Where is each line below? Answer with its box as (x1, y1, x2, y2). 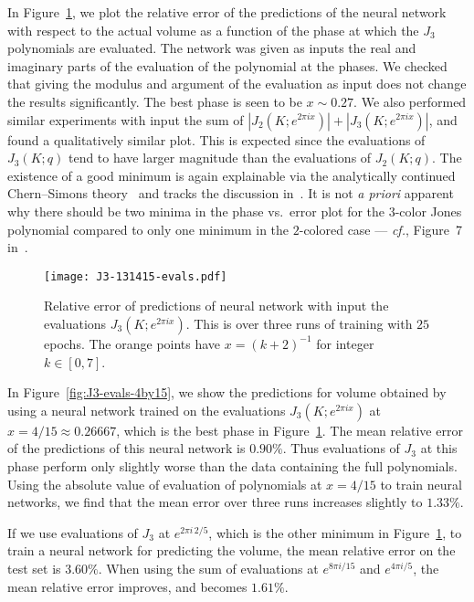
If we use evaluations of (7, 523, 138, 542)
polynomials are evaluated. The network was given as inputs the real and (7, 38, 416, 58)
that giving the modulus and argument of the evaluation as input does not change (7, 74, 467, 93)
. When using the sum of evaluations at (98, 558, 319, 577)
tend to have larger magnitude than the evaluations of (68, 148, 372, 167)
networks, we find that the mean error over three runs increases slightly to (7, 492, 423, 512)
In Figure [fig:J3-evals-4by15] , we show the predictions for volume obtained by (7, 383, 447, 402)
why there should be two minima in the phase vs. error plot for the (7, 201, 385, 220)
